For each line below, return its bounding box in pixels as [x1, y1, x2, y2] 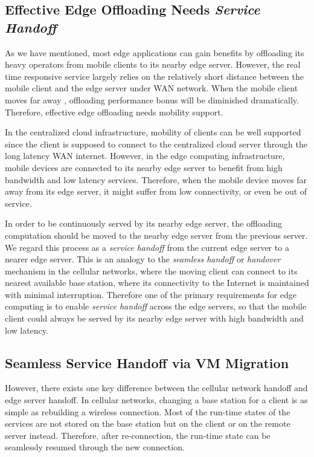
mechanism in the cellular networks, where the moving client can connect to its [5, 264, 298, 277]
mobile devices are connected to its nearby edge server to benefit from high [5, 161, 283, 173]
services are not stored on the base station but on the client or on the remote [5, 417, 290, 430]
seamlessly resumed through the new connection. [5, 441, 185, 453]
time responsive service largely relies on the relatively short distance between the [5, 70, 304, 82]
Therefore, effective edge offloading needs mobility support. [5, 105, 223, 118]
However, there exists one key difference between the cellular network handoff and [5, 381, 308, 394]
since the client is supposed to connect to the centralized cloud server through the [5, 137, 308, 150]
